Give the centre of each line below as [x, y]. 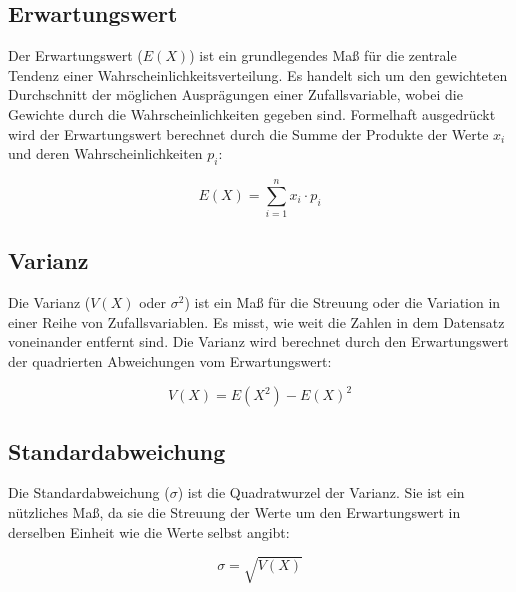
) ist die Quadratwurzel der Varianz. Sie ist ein [321, 492]
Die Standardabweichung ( [89, 492]
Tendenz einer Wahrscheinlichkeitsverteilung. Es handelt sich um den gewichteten [258, 74]
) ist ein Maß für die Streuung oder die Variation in [342, 302]
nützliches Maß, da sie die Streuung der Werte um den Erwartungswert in [234, 511]
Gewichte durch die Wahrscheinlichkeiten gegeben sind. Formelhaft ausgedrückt [252, 113]
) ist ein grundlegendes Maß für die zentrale [323, 55]
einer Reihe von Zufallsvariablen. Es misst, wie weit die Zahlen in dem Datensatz [256, 321]
